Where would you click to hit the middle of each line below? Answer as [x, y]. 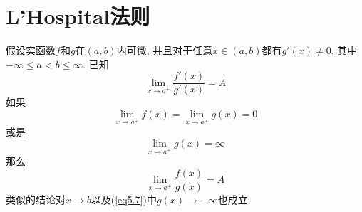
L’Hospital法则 [78, 16]
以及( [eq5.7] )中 [124, 199]
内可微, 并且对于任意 [165, 50]
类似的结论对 [36, 199]
